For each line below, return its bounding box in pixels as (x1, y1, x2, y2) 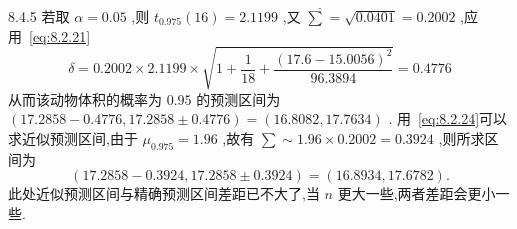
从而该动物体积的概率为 (8, 88, 162, 109)
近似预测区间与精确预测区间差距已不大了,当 (35, 183, 320, 204)
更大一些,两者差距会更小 (337, 183, 496, 204)
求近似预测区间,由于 (8, 127, 138, 148)
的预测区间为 (196, 88, 281, 109)
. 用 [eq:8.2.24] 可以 (388, 108, 508, 129)
